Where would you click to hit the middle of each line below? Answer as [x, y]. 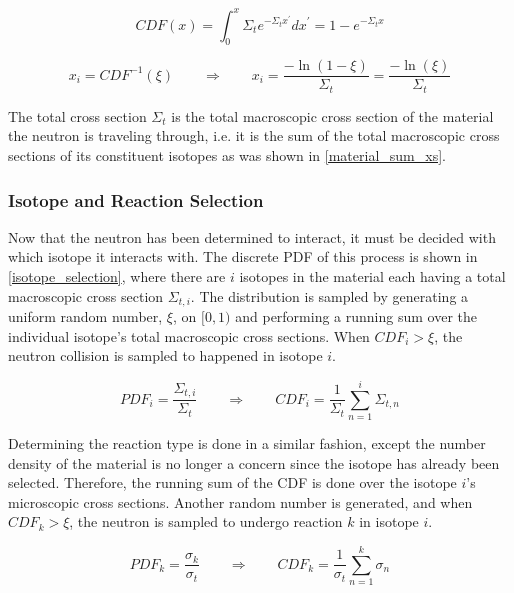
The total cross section [77, 115]
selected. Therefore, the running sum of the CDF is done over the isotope [232, 482]
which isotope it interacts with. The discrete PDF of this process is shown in [243, 256]
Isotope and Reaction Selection [136, 199]
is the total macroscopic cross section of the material [332, 115]
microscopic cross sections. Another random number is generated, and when [240, 501]
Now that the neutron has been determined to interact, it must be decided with [252, 236]
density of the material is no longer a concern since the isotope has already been [254, 462]
